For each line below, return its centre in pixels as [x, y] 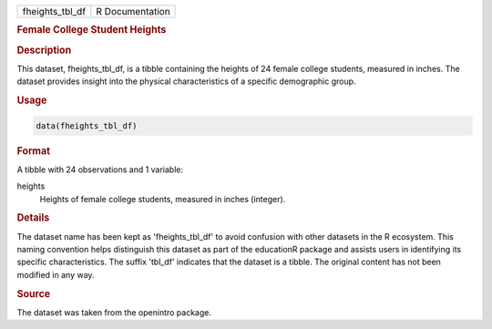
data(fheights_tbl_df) [87, 126]
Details [33, 218]
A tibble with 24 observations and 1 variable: [100, 170]
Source [34, 293]
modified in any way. [56, 274]
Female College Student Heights [92, 30]
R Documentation [133, 11]
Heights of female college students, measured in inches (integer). [163, 199]
